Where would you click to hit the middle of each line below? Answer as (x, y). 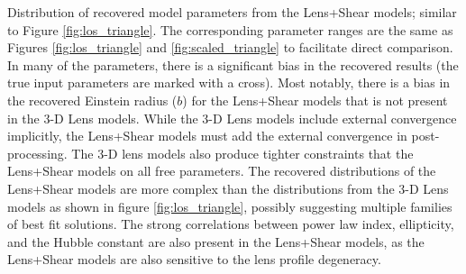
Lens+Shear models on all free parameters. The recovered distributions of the (222, 171)
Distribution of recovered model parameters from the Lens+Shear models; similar (232, 12)
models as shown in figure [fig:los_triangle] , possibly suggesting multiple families (230, 206)
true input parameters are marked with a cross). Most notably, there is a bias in (229, 82)
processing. (37, 153)
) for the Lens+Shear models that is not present (315, 100)
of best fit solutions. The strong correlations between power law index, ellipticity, (231, 224)
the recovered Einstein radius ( (92, 100)
